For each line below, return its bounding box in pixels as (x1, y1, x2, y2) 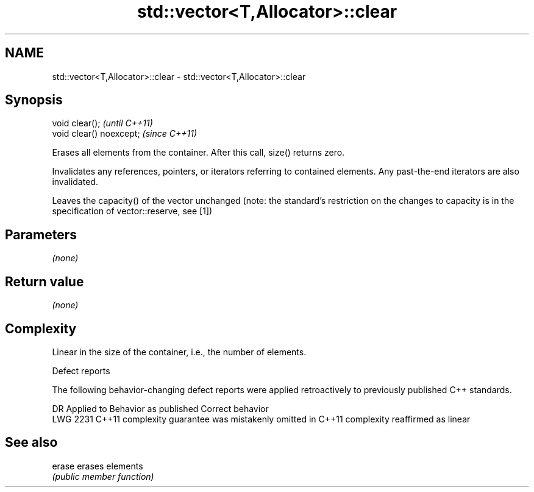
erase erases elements (52, 460, 143, 471)
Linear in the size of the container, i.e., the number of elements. (52, 346, 307, 357)
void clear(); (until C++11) (52, 118, 153, 129)
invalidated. (52, 176, 98, 187)
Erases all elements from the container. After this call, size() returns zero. (52, 147, 345, 158)
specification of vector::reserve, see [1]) (52, 206, 213, 217)
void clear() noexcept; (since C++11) (52, 128, 198, 139)
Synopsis (5, 92, 63, 108)
